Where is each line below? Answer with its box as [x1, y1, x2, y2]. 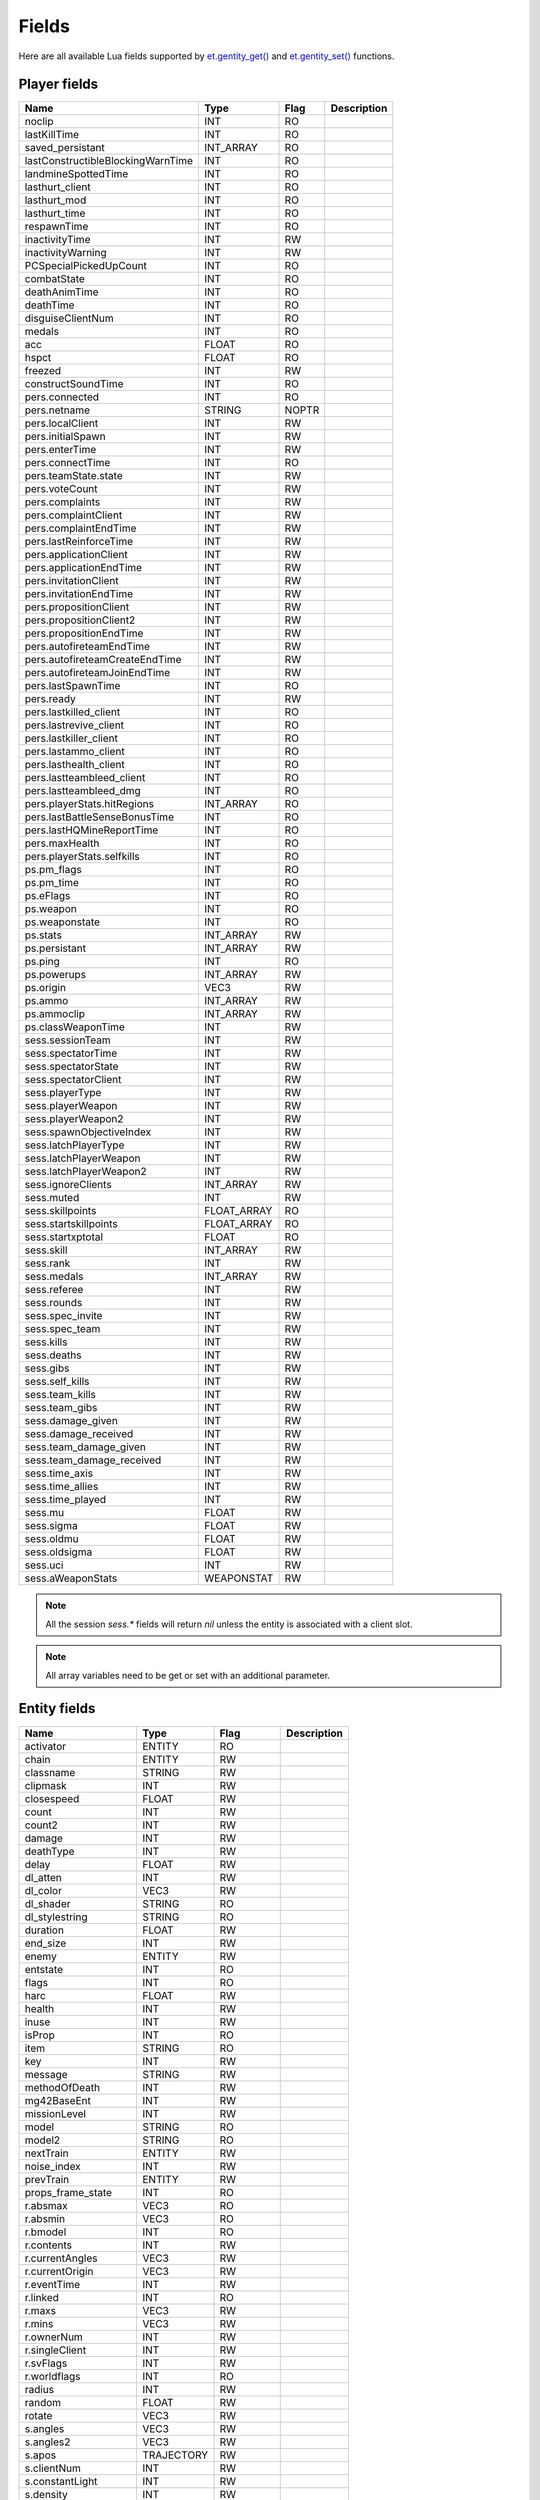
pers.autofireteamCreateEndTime [24, 653, 182, 667]
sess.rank [24, 1256, 71, 1270]
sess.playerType [24, 1086, 102, 1100]
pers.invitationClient [24, 574, 119, 588]
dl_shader [24, 1896, 71, 1910]
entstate [24, 1962, 64, 1976]
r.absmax [24, 2198, 69, 2212]
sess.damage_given [24, 1414, 119, 1428]
